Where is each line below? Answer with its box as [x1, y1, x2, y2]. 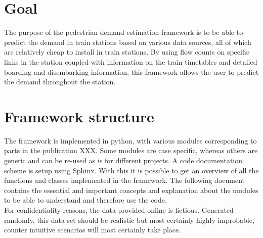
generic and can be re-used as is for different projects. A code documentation [4, 155, 243, 165]
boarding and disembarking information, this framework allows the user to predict [4, 66, 259, 77]
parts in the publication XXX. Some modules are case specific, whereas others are [4, 145, 258, 156]
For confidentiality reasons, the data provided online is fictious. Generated [4, 204, 234, 215]
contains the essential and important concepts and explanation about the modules [4, 184, 258, 195]
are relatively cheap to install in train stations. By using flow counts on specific [4, 46, 249, 57]
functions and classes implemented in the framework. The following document [4, 175, 245, 185]
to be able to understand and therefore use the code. [4, 195, 167, 205]
